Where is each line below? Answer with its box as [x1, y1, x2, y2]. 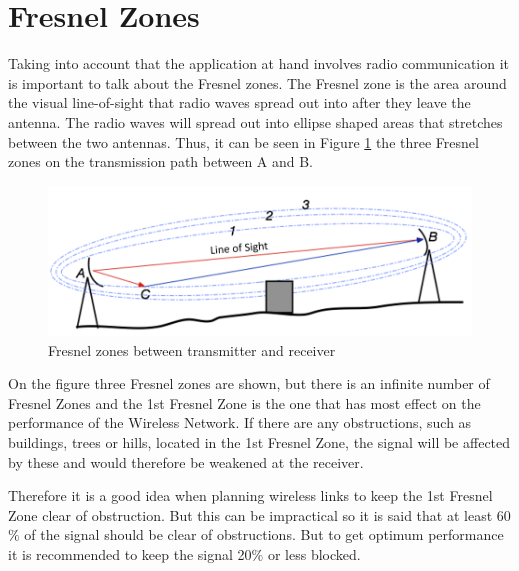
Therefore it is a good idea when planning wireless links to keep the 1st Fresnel [8, 485, 493, 506]
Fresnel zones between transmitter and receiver [48, 339, 336, 360]
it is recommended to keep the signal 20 [8, 543, 252, 564]
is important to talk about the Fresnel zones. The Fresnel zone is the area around [8, 72, 507, 93]
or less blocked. [267, 543, 361, 564]
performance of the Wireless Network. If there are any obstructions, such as [8, 412, 472, 433]
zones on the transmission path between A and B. [8, 151, 314, 172]
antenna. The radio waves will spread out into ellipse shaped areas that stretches [8, 111, 503, 132]
